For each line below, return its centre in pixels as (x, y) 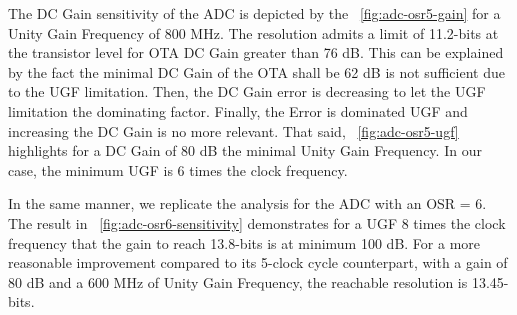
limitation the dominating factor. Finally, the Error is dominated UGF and (238, 110)
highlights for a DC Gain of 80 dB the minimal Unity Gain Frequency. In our (245, 150)
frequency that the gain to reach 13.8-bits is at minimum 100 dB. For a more (244, 242)
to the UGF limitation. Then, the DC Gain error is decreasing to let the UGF (247, 91)
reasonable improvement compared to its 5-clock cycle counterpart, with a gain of (258, 262)
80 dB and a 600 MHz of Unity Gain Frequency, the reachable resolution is (238, 281)
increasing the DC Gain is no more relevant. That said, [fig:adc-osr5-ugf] (233, 130)
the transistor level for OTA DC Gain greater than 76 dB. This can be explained (256, 52)
